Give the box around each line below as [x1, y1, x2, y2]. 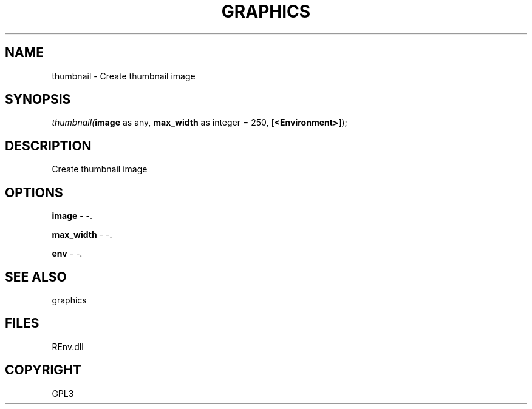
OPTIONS [5, 184, 63, 200]
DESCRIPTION [5, 138, 92, 154]
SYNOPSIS [5, 92, 71, 107]
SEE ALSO [5, 269, 67, 285]
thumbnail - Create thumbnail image [52, 70, 196, 81]
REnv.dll [52, 341, 84, 352]
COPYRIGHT [5, 362, 81, 378]
